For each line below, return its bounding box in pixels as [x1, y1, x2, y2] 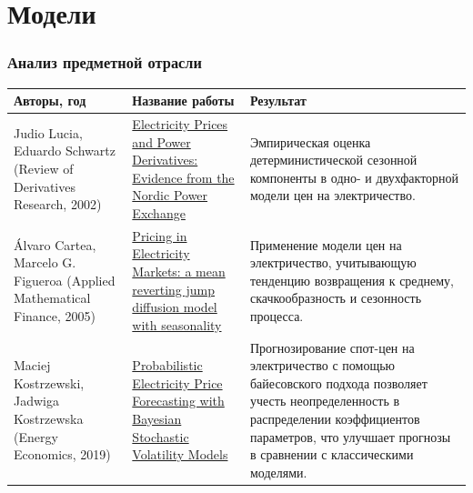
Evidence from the [132, 167, 235, 186]
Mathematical [14, 288, 91, 307]
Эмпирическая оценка [249, 132, 371, 151]
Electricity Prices [132, 114, 228, 133]
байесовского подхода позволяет [249, 373, 428, 392]
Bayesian [132, 408, 182, 428]
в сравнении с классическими [249, 445, 414, 464]
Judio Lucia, [14, 123, 83, 142]
